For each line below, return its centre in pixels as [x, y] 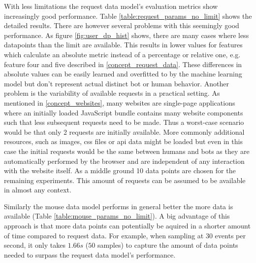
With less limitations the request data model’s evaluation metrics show [111, 6]
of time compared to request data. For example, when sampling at [104, 235]
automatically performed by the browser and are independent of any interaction [124, 161]
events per [230, 235]
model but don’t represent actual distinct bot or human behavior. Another [116, 83]
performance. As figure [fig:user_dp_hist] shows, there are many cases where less [127, 35]
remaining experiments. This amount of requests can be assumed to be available [125, 180]
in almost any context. [38, 190]
